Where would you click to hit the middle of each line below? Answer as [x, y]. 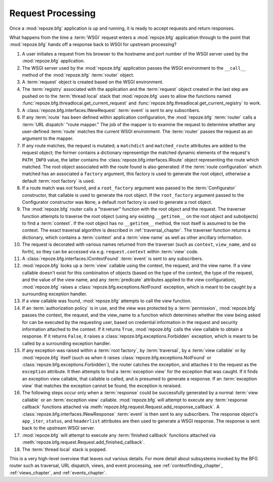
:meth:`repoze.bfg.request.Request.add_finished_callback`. [83, 442]
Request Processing [53, 13]
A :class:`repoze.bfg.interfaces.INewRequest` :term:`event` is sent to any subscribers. [111, 110]
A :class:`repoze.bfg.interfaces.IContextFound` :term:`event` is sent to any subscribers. [112, 259]
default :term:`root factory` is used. [58, 181]
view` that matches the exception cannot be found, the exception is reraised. [102, 386]
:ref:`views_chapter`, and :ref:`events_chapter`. [58, 472]
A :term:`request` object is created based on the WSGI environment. [93, 82]
